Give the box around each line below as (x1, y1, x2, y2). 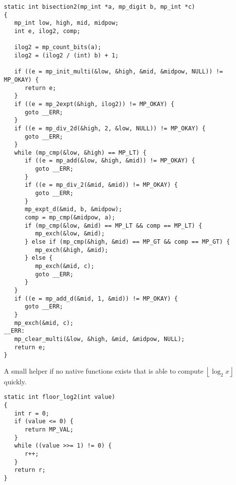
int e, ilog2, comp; (14, 27, 81, 35)
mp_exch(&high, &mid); (35, 246, 108, 253)
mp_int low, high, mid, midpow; (14, 19, 119, 27)
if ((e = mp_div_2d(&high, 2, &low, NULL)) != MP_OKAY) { (14, 125, 206, 132)
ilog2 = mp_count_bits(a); (14, 44, 101, 51)
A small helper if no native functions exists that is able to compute (4, 365, 203, 376)
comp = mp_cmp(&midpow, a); (24, 214, 116, 221)
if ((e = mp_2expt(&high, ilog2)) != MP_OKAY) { (14, 100, 174, 108)
